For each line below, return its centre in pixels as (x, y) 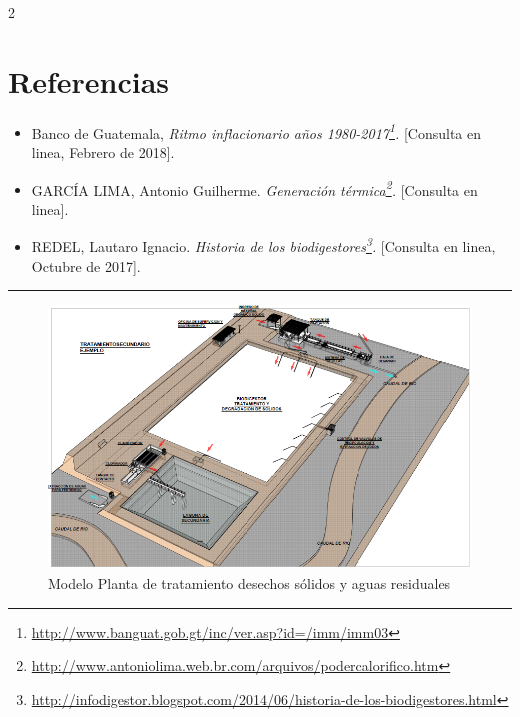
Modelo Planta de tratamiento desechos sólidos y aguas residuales (249, 583)
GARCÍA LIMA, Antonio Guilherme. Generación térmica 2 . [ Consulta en (254, 188)
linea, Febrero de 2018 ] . (103, 151)
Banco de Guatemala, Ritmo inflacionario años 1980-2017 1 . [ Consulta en (256, 131)
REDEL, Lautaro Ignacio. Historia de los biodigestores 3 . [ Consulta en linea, (263, 245)
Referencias (89, 80)
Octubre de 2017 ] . (86, 265)
